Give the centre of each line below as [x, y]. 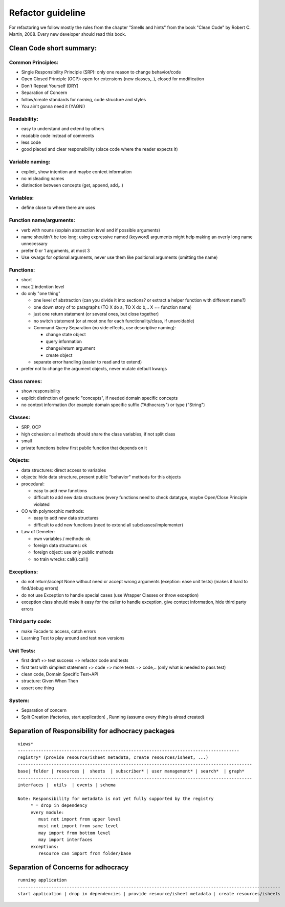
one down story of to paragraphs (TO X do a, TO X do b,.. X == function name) [113, 307]
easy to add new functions [60, 490]
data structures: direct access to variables [64, 470]
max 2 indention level [43, 287]
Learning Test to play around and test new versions [73, 638]
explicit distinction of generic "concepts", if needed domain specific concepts [99, 398]
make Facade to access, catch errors [59, 631]
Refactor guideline [47, 13]
